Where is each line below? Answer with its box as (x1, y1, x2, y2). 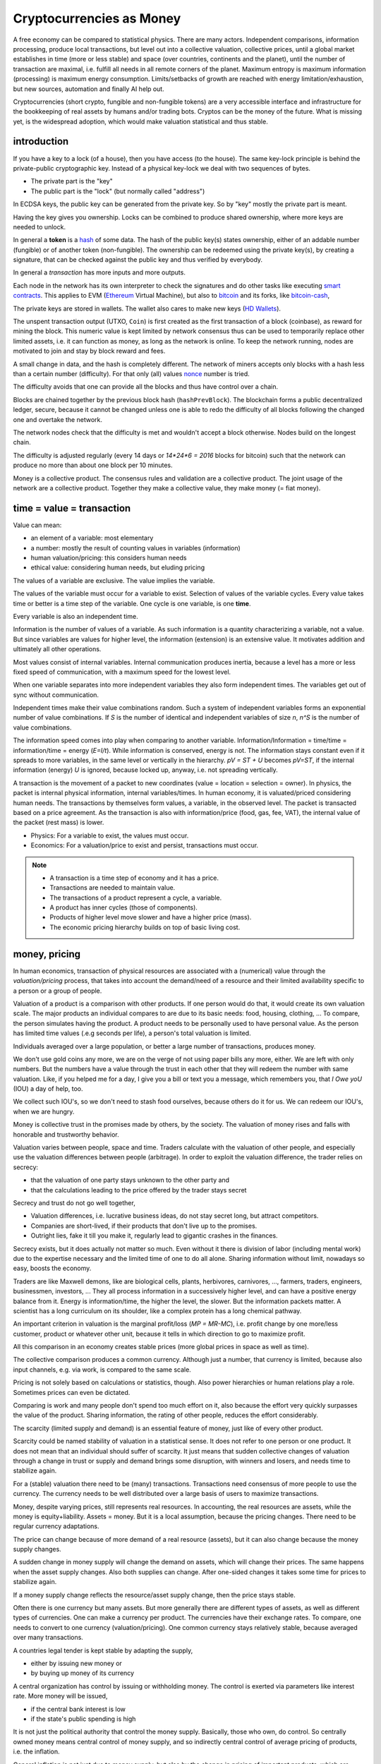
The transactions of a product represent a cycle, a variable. (49, 893, 222, 902)
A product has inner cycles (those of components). (49, 903, 198, 912)
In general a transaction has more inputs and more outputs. (13, 268, 186, 277)
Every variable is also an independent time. (13, 612, 138, 620)
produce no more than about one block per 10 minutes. (13, 461, 173, 469)
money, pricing (13, 948, 81, 960)
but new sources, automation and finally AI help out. (13, 85, 165, 93)
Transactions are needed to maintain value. (49, 883, 176, 892)
